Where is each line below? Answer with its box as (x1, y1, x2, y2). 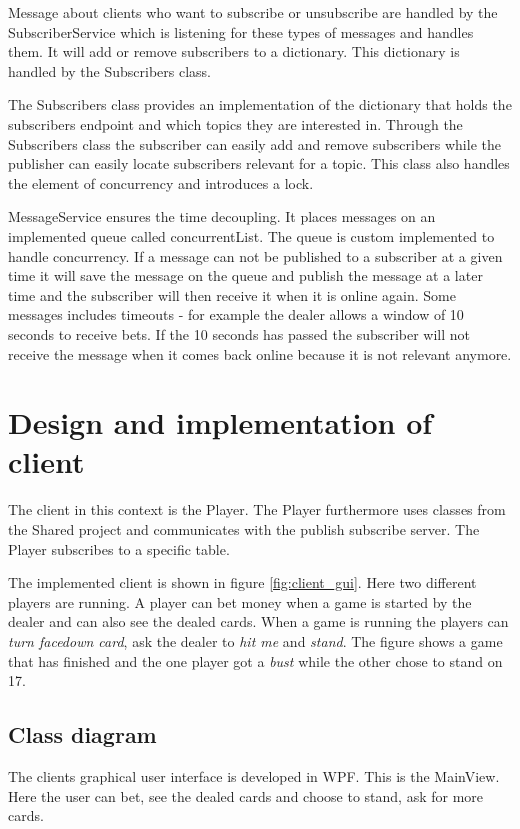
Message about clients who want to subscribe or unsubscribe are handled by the (8, 2, 498, 22)
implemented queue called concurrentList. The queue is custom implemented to (8, 225, 495, 246)
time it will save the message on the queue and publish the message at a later (8, 265, 483, 286)
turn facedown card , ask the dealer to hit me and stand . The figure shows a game (8, 630, 503, 651)
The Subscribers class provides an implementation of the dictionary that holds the (8, 94, 512, 115)
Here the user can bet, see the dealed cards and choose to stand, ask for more (8, 785, 484, 806)
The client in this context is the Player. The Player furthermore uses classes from (8, 499, 506, 520)
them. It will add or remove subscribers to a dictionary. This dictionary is (8, 41, 460, 62)
